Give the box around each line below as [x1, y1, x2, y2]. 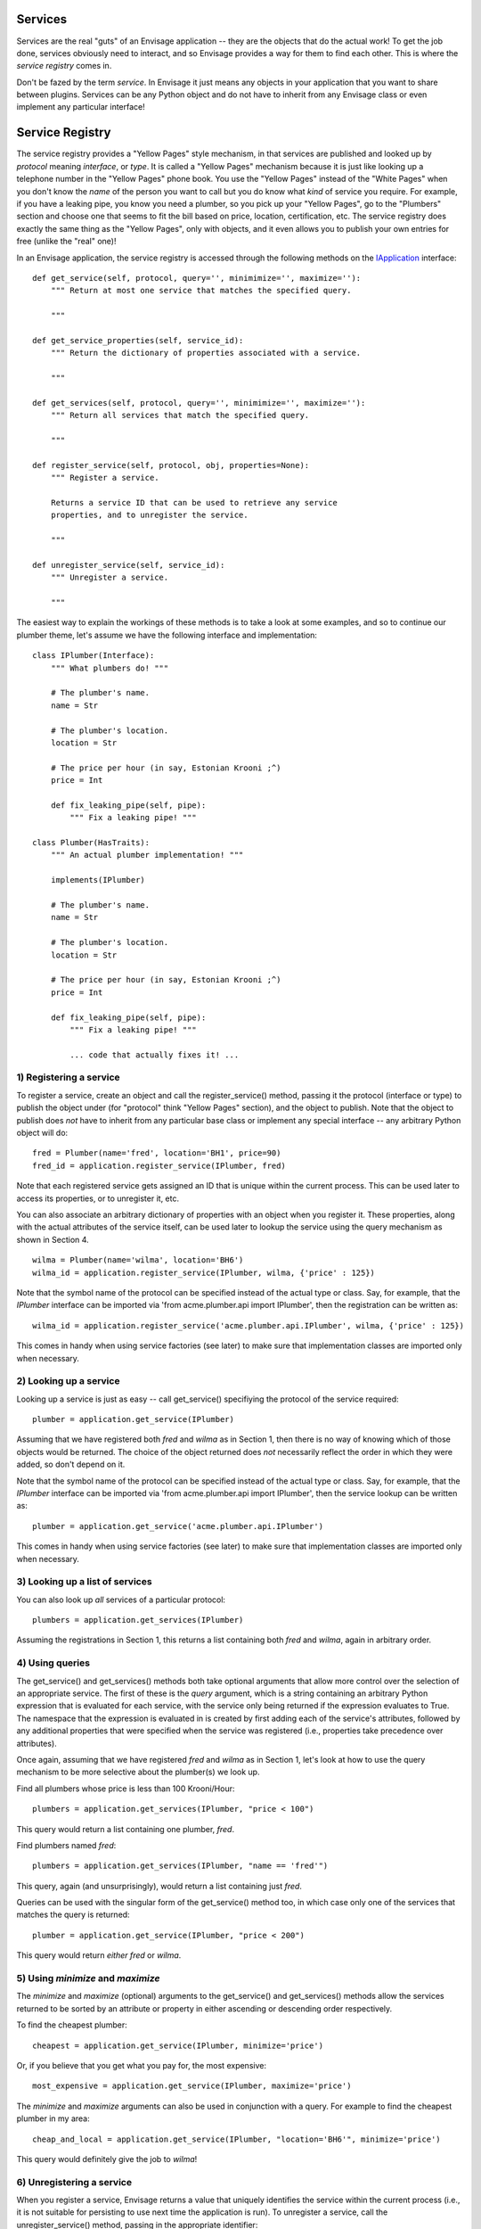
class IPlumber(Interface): [32, 651, 155, 661]
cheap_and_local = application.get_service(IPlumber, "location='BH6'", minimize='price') [32, 2134, 441, 2144]
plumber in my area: [16, 2113, 91, 2124]
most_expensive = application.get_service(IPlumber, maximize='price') [32, 2081, 352, 2091]
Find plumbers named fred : [16, 1839, 117, 1850]
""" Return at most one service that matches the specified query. [50, 285, 352, 296]
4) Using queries [16, 1657, 91, 1669]
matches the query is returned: [16, 1909, 130, 1921]
